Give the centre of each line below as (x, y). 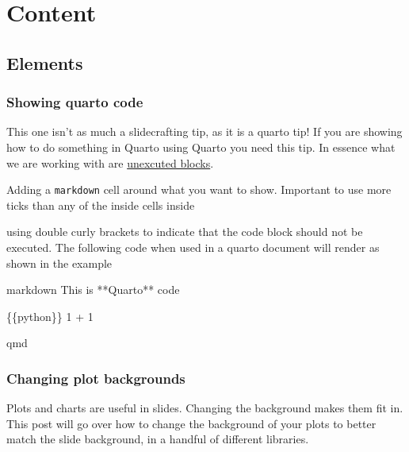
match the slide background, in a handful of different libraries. (158, 439)
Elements (45, 62)
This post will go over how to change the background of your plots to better (191, 423)
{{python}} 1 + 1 (50, 316)
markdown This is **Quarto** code (93, 290)
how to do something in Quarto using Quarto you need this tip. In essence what (201, 147)
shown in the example (59, 263)
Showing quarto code (75, 102)
